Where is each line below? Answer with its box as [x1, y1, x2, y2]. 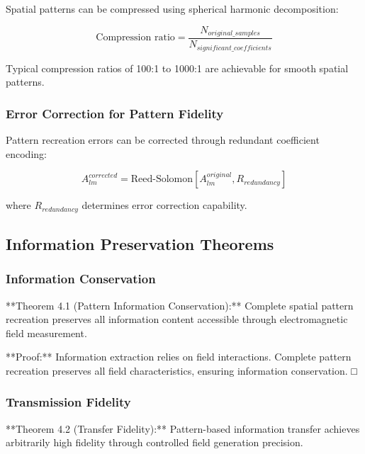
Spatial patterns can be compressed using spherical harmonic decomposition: [6, 1, 339, 16]
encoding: [6, 146, 47, 161]
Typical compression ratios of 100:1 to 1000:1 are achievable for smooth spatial [6, 60, 349, 75]
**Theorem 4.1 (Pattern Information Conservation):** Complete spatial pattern [6, 297, 354, 312]
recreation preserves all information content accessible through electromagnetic [6, 312, 348, 327]
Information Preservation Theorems [6, 232, 274, 254]
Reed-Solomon [130, 174, 193, 185]
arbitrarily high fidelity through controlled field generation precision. [6, 435, 303, 450]
